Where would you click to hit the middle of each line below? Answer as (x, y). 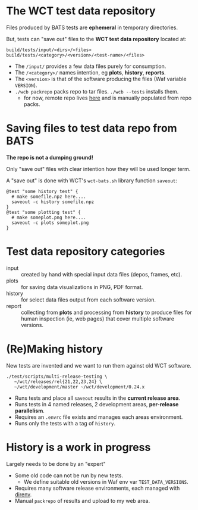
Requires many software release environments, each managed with (97, 488)
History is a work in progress (78, 447)
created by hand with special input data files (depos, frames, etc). (102, 274)
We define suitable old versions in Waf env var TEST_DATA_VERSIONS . (106, 481)
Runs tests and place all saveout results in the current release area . (97, 398)
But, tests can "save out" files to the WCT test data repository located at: (96, 39)
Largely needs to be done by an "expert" (56, 464)
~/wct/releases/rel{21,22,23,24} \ (58, 382)
